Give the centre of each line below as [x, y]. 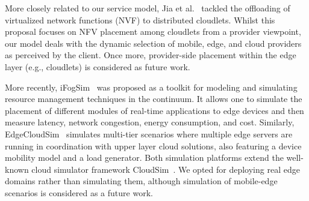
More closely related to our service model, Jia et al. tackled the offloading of [148, 8]
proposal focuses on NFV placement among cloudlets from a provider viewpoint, [153, 31]
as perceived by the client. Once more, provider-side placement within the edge [151, 55]
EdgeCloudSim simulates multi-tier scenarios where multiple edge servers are [149, 133]
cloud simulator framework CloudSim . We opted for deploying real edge [166, 169]
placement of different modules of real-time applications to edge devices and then [154, 110]
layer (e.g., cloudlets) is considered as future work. [98, 66]
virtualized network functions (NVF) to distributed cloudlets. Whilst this [140, 19]
